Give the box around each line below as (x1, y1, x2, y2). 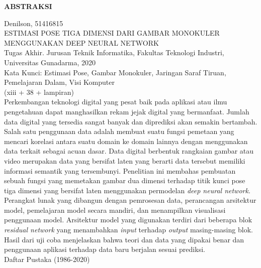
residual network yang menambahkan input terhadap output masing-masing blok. (4, 224, 253, 235)
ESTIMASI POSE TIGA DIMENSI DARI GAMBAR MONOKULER (4, 28, 220, 38)
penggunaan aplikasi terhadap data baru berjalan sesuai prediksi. (4, 244, 205, 254)
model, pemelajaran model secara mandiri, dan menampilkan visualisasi (4, 204, 226, 215)
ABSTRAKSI (4, 1, 52, 11)
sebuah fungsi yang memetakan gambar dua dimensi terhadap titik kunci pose (4, 175, 245, 186)
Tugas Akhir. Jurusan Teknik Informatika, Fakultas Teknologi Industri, (4, 47, 224, 58)
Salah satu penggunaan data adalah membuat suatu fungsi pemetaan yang (4, 126, 234, 137)
